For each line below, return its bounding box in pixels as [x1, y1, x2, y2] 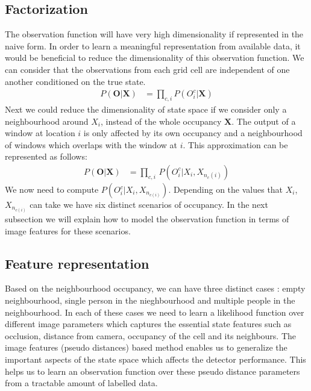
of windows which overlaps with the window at [5, 138, 178, 151]
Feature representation [5, 254, 149, 272]
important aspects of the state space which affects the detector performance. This [5, 353, 306, 366]
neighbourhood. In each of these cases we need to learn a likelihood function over [5, 305, 304, 318]
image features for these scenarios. [5, 224, 131, 237]
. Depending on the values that [168, 183, 283, 195]
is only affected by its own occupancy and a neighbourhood [83, 127, 303, 139]
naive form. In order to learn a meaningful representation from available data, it [5, 39, 301, 52]
